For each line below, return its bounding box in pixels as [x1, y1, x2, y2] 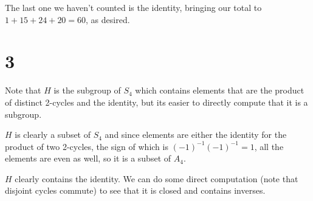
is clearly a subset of [15, 128, 91, 141]
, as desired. [86, 13, 130, 26]
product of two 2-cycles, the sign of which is [5, 140, 168, 152]
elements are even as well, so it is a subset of [5, 152, 171, 165]
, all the [254, 140, 284, 152]
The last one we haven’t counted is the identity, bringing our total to [5, 1, 262, 13]
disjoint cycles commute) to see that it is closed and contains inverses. [5, 184, 266, 197]
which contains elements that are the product [135, 84, 304, 97]
